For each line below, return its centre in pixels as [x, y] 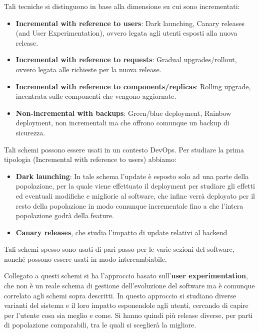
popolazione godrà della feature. [65, 215]
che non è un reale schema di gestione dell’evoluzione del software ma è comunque [129, 286]
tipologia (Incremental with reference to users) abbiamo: [90, 159]
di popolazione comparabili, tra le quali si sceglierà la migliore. [100, 325]
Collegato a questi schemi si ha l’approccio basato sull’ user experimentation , [126, 276]
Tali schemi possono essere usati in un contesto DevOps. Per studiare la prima [124, 149]
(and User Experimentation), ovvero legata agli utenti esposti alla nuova [126, 33]
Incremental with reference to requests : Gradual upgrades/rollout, [126, 59]
